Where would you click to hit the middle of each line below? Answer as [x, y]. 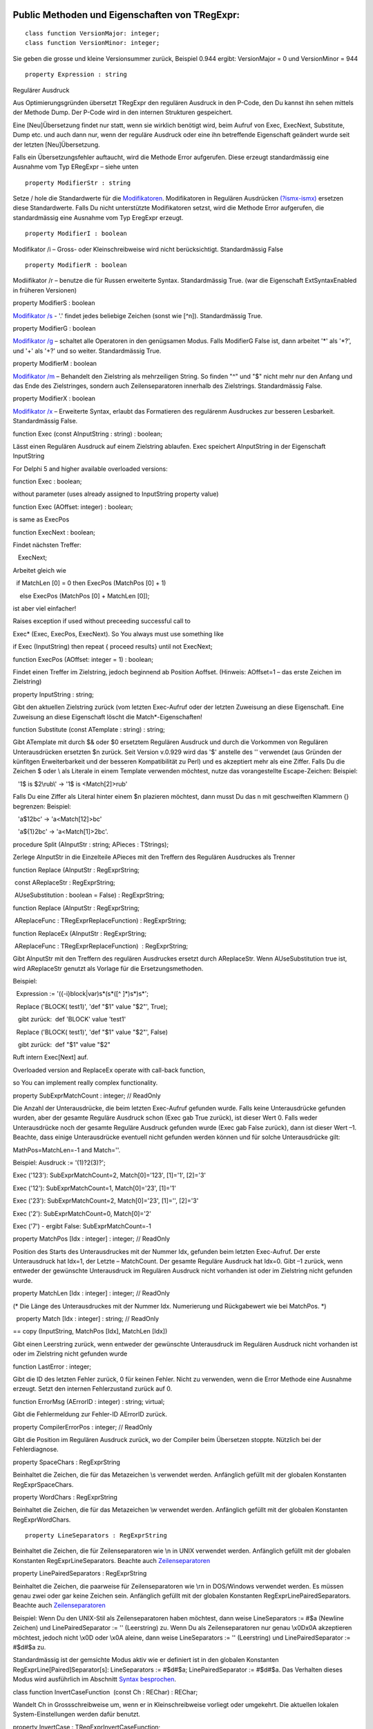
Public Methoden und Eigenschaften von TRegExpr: [126, 15]
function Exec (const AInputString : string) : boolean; [87, 434]
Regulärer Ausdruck [41, 90]
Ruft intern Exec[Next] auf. [50, 1057]
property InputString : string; [54, 694]
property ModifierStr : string [78, 183]
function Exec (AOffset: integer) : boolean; [73, 507]
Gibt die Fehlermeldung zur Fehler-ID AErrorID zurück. [90, 1414]
